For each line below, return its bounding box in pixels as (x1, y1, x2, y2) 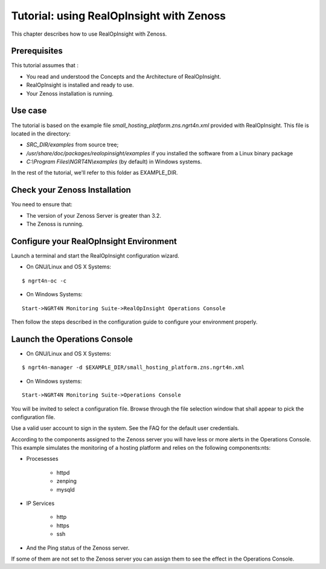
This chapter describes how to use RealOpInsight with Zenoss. (11, 30, 167, 37)
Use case (11, 106, 47, 116)
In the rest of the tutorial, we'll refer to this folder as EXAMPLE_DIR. (11, 169, 178, 177)
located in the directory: (11, 130, 71, 137)
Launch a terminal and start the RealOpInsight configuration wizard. (11, 252, 179, 259)
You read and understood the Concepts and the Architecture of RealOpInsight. (26, 73, 222, 80)
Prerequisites (11, 46, 63, 56)
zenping (56, 478, 77, 485)
